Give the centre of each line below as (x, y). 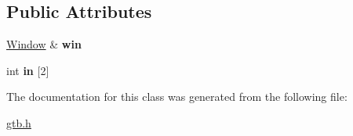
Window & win (44, 44)
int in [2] (28, 70)
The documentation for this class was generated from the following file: (177, 97)
